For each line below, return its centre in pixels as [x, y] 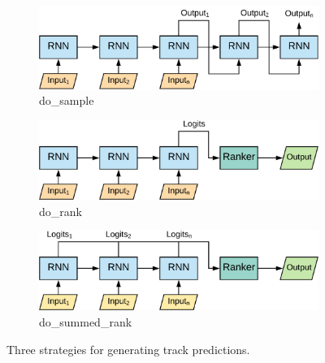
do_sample [67, 100]
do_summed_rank [86, 321]
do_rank [61, 211]
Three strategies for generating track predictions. [128, 349]
